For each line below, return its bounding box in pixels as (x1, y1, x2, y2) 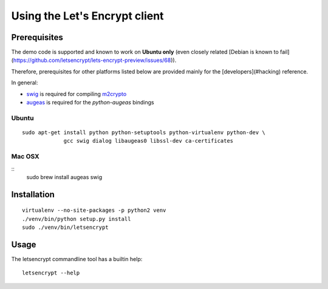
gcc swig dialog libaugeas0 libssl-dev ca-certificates (63, 137, 234, 144)
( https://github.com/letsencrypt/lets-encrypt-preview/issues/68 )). (11, 56, 177, 64)
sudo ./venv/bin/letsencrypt (22, 224, 109, 231)
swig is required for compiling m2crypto (26, 90, 127, 97)
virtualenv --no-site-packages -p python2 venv (22, 207, 166, 214)
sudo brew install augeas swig (26, 173, 103, 180)
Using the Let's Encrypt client (11, 9, 164, 22)
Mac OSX (11, 152, 39, 161)
